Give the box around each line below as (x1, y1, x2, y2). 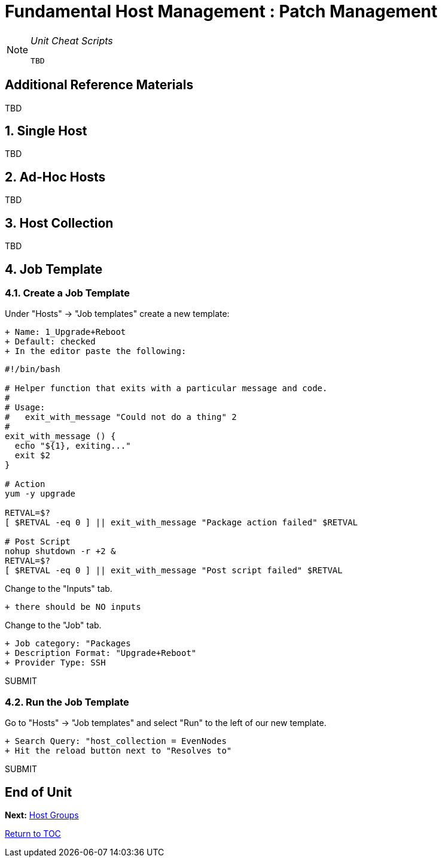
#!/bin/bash (5, 364, 60, 374)
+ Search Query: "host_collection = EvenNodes (5, 736, 227, 746)
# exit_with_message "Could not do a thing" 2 (5, 412, 237, 422)
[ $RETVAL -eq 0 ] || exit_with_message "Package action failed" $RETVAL (5, 518, 358, 528)
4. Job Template (5, 261, 103, 277)
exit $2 (14, 450, 50, 461)
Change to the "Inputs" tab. (5, 583, 112, 594)
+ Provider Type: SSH (5, 658, 106, 668)
